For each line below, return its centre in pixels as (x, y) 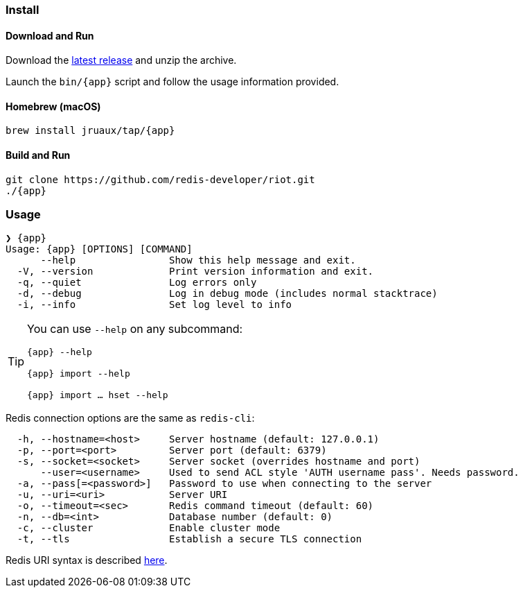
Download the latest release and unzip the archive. (121, 60)
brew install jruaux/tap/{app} (90, 131)
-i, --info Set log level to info (154, 305)
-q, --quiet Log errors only (137, 283)
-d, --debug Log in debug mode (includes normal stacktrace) (227, 294)
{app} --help (60, 352)
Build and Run (38, 155)
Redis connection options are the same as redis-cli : (130, 418)
